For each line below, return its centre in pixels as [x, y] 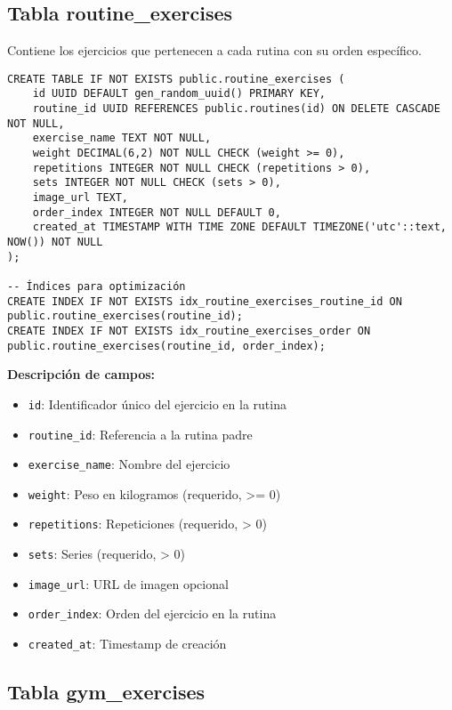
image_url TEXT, [81, 198]
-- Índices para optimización [97, 286]
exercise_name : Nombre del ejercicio [129, 464]
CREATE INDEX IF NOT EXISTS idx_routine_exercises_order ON [189, 331]
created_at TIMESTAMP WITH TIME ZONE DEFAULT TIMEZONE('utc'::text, [239, 227]
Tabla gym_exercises [106, 692]
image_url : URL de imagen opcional [128, 583]
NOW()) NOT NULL [55, 242]
